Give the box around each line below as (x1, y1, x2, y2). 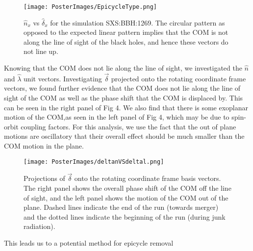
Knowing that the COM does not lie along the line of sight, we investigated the (4, 63, 242, 73)
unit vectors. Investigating (24, 73, 102, 83)
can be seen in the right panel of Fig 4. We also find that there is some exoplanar (4, 102, 248, 112)
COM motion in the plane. (4, 141, 84, 151)
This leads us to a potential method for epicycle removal (4, 238, 174, 248)
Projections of (24, 173, 65, 183)
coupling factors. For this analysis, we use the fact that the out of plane (21, 121, 236, 131)
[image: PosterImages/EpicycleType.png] (24, 3, 157, 10)
